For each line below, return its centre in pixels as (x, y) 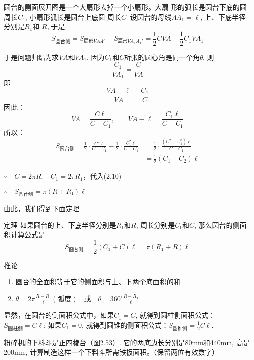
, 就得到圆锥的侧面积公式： (125, 324)
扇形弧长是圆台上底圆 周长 (79, 16)
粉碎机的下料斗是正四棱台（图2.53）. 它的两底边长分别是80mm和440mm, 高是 (127, 342)
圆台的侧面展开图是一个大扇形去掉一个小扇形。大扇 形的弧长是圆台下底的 (122, 7)
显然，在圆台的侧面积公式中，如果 (59, 315)
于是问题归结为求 (31, 57)
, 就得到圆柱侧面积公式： (175, 315)
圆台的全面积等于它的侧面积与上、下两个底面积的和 (98, 282)
